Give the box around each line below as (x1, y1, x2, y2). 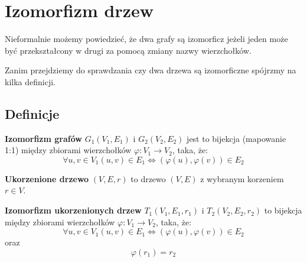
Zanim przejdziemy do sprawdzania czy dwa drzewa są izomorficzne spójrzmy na (5, 64, 296, 76)
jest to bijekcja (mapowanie (187, 132, 286, 144)
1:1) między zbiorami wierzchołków (5, 144, 132, 156)
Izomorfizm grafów (5, 132, 82, 144)
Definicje (5, 104, 60, 122)
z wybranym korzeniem (200, 172, 284, 185)
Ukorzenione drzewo (5, 172, 89, 185)
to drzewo (130, 172, 166, 185)
